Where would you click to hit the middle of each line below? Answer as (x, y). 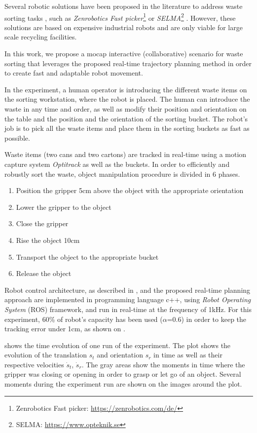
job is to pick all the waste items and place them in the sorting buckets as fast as (127, 128)
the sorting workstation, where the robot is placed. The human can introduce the (127, 99)
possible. (17, 138)
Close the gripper (42, 223)
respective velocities (34, 364)
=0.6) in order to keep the (207, 319)
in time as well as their (188, 355)
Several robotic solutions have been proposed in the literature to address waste (124, 6)
